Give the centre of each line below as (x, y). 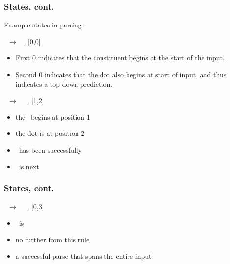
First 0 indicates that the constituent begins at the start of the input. (120, 58)
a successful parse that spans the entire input (83, 256)
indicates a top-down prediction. (64, 84)
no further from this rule (52, 239)
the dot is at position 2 (50, 133)
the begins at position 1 (53, 117)
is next (29, 166)
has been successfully (51, 149)
